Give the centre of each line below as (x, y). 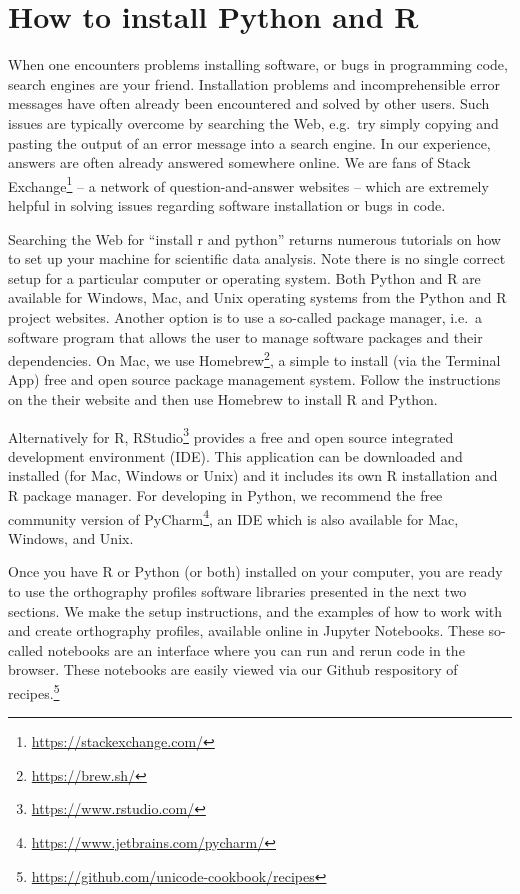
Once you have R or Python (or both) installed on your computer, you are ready (255, 571)
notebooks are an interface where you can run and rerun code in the (256, 649)
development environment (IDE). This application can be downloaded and (235, 455)
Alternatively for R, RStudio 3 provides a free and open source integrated (231, 435)
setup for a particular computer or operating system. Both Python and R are (244, 277)
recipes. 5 (34, 691)
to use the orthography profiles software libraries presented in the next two (237, 591)
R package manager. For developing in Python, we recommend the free (225, 494)
